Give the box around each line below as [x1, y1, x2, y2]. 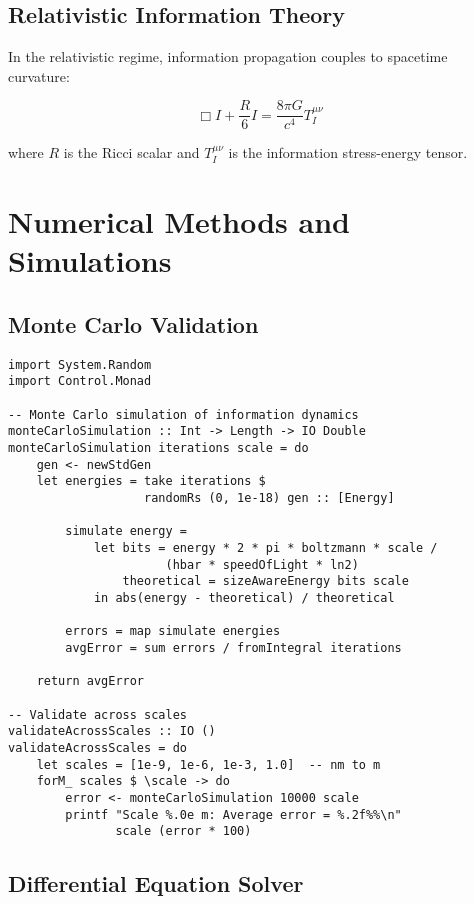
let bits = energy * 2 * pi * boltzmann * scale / [93, 541, 438, 556]
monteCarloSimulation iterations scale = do [8, 441, 309, 456]
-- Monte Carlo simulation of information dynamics [8, 407, 359, 422]
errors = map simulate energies [65, 624, 281, 639]
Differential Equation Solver [8, 868, 304, 899]
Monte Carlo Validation [8, 309, 259, 339]
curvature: [8, 65, 70, 86]
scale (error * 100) [115, 824, 252, 839]
